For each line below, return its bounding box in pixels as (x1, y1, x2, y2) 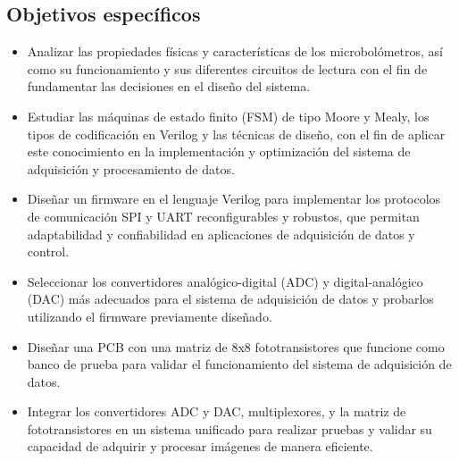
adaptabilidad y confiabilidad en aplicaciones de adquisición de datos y (27, 224, 415, 243)
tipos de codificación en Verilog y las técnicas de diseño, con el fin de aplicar (27, 124, 446, 143)
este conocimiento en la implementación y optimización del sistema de (27, 142, 411, 161)
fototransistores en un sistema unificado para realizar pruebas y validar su (27, 419, 432, 438)
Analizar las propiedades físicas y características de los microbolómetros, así (27, 42, 444, 61)
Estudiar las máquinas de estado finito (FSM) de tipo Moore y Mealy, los (27, 106, 430, 125)
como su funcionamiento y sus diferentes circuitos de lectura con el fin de (27, 59, 428, 78)
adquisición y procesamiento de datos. (27, 159, 235, 178)
